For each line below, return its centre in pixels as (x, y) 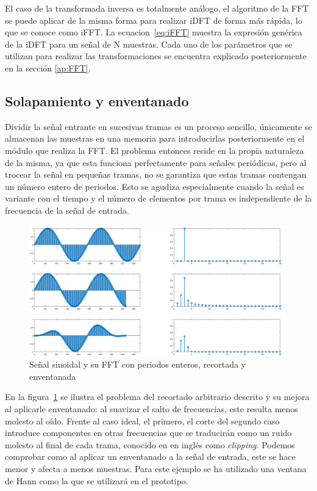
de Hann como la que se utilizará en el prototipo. (97, 480)
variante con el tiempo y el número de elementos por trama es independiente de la (158, 198)
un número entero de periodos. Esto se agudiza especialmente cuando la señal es (155, 186)
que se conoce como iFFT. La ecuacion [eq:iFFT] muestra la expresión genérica (154, 32)
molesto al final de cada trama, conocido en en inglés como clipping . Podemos (150, 444)
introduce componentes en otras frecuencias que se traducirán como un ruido (148, 433)
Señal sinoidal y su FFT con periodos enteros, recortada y (138, 364)
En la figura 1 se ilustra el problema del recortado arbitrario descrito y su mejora (157, 397)
